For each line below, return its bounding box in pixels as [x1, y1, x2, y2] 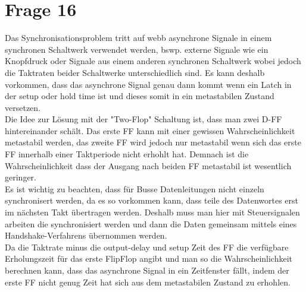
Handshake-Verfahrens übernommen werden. [5, 229, 167, 242]
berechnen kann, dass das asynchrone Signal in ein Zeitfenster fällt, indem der [5, 264, 289, 276]
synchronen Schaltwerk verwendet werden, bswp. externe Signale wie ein [5, 43, 268, 55]
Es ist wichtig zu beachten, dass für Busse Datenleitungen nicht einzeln [5, 182, 264, 195]
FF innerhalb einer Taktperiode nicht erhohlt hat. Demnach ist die [5, 148, 249, 160]
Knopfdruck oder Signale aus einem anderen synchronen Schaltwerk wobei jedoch [5, 55, 301, 67]
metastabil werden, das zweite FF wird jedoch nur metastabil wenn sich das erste [5, 136, 301, 148]
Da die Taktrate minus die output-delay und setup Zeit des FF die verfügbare [5, 240, 289, 253]
